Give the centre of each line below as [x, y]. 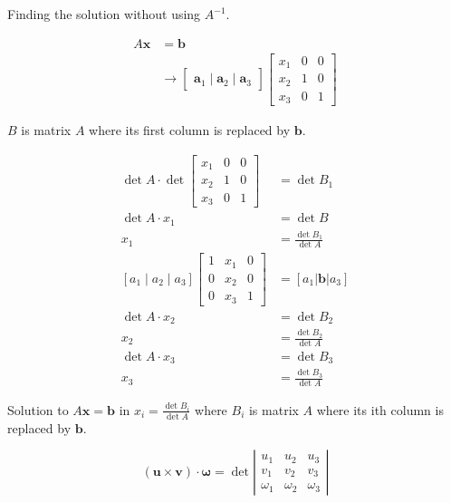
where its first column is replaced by [190, 130]
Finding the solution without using [104, 14]
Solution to [38, 409]
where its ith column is [380, 409]
